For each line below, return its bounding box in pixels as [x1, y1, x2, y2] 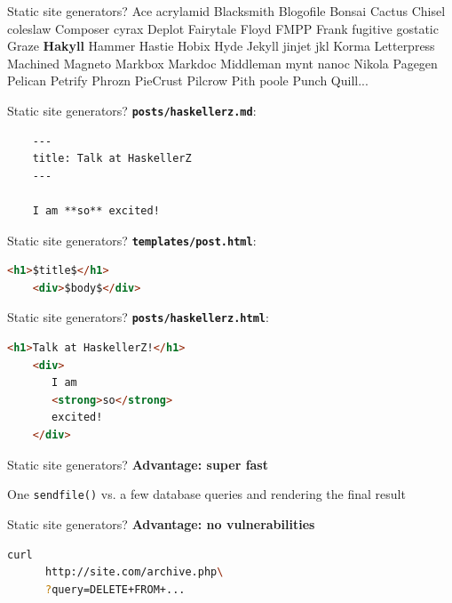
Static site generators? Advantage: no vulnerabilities [7, 514, 315, 533]
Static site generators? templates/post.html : [7, 230, 257, 249]
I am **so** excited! [32, 205, 160, 217]
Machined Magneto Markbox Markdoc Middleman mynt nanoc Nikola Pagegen [7, 53, 438, 72]
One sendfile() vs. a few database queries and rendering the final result [7, 485, 406, 503]
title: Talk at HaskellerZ [32, 152, 192, 165]
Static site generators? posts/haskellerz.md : [7, 100, 257, 119]
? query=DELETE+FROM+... [44, 583, 186, 596]
